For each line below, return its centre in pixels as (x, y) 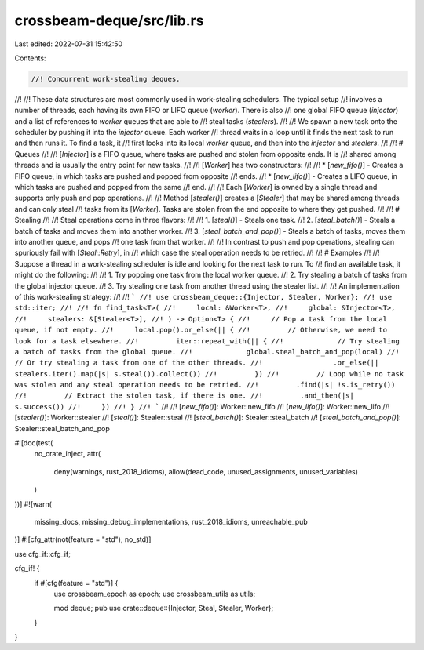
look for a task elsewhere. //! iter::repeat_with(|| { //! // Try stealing (207, 341)
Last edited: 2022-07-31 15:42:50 (69, 44)
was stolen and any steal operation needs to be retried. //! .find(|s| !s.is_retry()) (205, 385)
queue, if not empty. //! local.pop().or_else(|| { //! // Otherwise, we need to (201, 330)
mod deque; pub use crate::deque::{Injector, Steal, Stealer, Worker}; (164, 608)
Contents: (30, 58)
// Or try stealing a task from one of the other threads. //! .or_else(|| (197, 363)
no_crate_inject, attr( (68, 454)
